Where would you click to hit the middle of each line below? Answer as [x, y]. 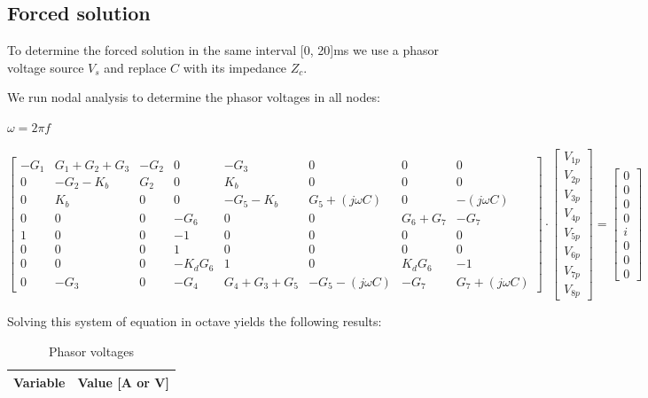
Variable [39, 382]
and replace [135, 67]
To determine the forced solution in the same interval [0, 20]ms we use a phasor [223, 50]
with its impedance [235, 67]
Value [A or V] [123, 382]
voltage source [46, 67]
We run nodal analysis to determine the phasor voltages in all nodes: [194, 97]
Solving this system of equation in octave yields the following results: [195, 321]
